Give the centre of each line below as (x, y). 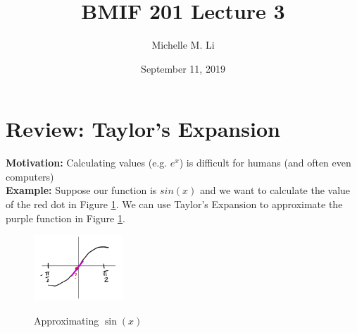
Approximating (67, 320)
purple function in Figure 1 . (65, 218)
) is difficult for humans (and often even (265, 163)
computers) (30, 176)
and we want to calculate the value (275, 190)
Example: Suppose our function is (81, 190)
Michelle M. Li (183, 45)
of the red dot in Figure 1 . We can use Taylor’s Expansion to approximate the (174, 204)
